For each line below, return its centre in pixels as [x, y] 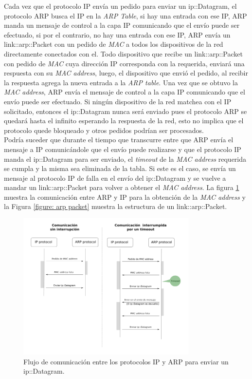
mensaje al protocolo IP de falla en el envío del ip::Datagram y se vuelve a [115, 178]
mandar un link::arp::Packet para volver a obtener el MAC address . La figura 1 [122, 187]
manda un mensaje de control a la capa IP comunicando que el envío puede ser [122, 25]
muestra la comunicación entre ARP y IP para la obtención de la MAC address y [125, 197]
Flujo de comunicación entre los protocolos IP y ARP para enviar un [126, 361]
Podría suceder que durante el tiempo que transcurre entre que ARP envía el [119, 140]
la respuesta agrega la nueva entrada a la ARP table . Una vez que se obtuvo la [121, 82]
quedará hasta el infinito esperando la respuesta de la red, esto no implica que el [124, 121]
